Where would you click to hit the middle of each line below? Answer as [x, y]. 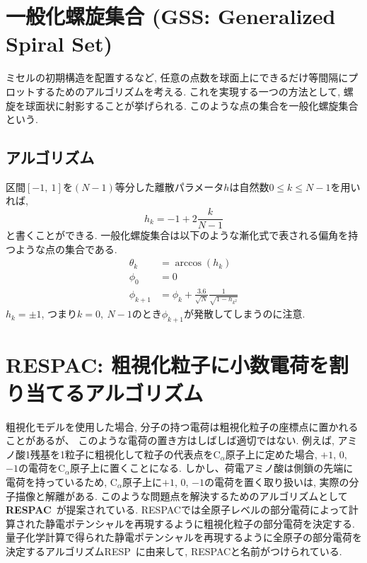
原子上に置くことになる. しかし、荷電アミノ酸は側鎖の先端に [212, 468]
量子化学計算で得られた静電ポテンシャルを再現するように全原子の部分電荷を [184, 537]
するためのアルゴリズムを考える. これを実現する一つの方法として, [188, 91]
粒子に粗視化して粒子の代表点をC [142, 454]
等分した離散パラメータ [169, 186]
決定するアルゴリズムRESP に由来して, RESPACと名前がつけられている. [174, 551]
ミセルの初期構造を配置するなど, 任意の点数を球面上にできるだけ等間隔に [177, 77]
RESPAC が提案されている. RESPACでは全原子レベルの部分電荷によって [177, 510]
